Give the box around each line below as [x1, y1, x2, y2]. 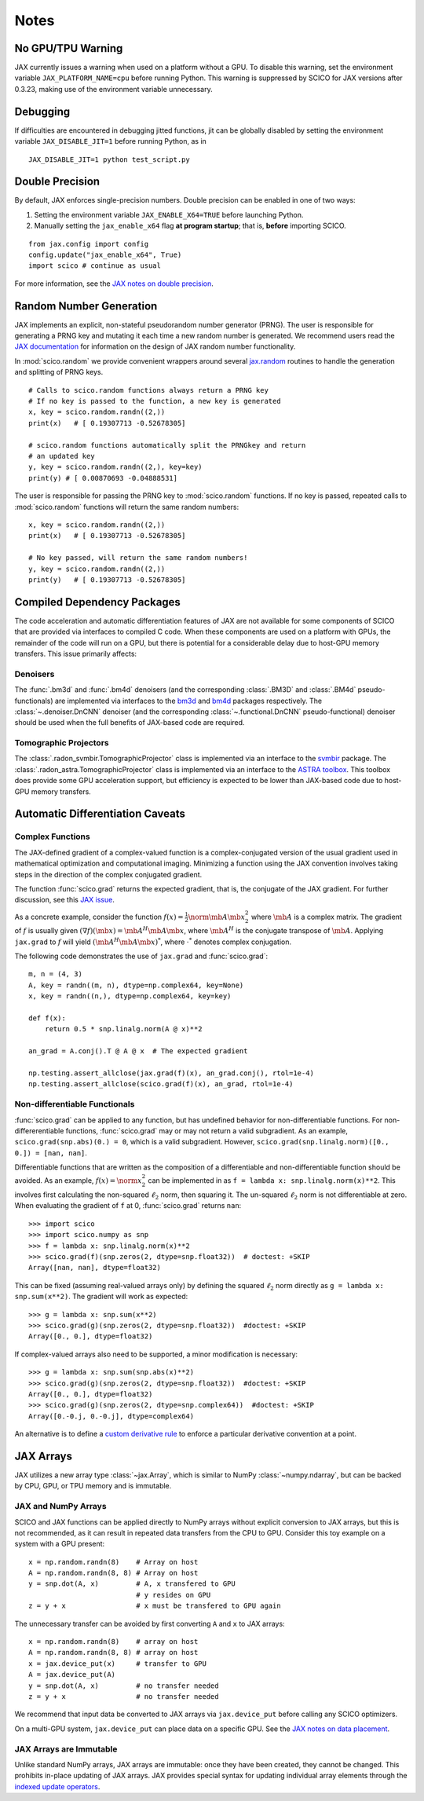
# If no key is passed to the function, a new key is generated [28, 397, 282, 406]
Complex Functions [14, 831, 90, 842]
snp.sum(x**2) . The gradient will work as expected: [14, 1292, 188, 1301]
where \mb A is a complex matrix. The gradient [251, 912, 402, 921]
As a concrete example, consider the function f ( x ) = [14, 912, 184, 921]
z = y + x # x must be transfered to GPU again [28, 1601, 282, 1610]
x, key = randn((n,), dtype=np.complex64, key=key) [28, 992, 232, 1001]
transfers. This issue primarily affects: [14, 649, 137, 658]
